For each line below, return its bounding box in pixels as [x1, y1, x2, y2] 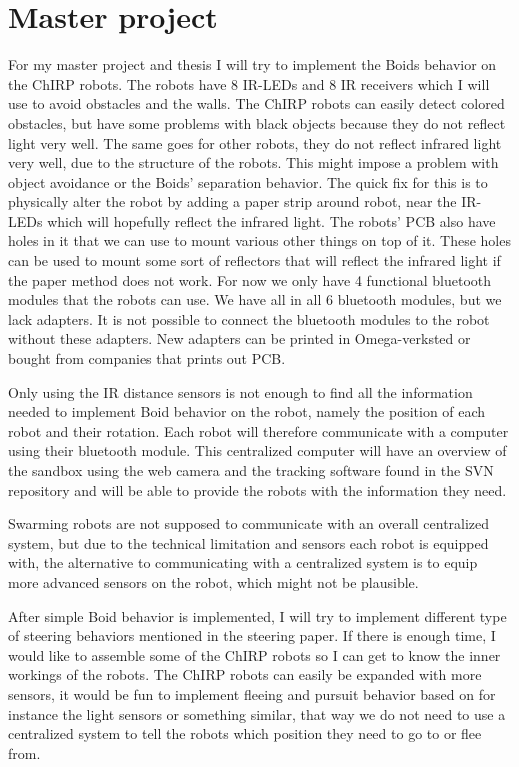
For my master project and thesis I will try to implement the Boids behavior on [8, 54, 497, 75]
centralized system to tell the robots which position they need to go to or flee [8, 723, 482, 744]
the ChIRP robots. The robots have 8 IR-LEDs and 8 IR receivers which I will [8, 73, 490, 94]
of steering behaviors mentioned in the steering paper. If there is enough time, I [8, 625, 496, 646]
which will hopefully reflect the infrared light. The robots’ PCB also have [47, 210, 496, 231]
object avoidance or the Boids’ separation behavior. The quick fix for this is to [8, 171, 488, 192]
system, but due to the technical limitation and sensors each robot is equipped [8, 532, 489, 553]
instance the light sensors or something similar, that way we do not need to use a [8, 703, 506, 724]
